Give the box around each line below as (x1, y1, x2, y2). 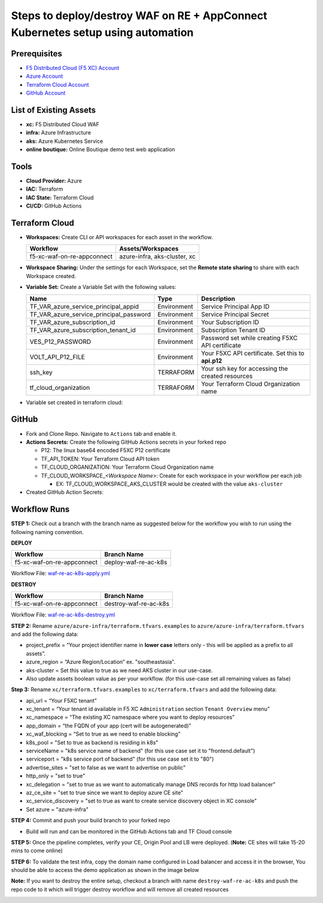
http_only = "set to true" (26, 772, 86, 780)
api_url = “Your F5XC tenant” (26, 697, 97, 704)
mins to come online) (11, 847, 63, 855)
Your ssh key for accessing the (201, 364, 288, 373)
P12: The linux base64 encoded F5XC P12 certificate (41, 447, 170, 454)
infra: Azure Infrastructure (26, 129, 92, 136)
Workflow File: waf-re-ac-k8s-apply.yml (11, 570, 110, 577)
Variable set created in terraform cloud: (26, 398, 123, 406)
